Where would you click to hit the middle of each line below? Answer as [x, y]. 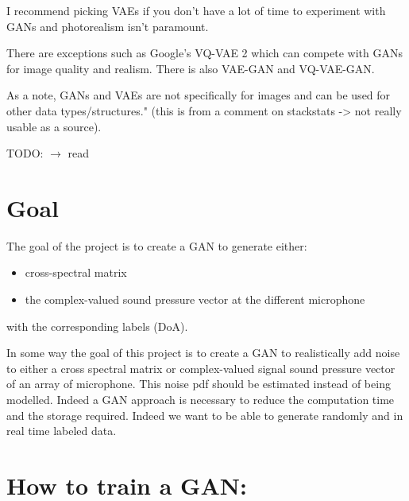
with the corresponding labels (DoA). [97, 326]
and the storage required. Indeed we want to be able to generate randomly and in [205, 415]
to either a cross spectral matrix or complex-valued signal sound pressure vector [201, 368]
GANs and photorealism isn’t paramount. [108, 26]
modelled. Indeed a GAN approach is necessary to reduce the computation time [201, 400]
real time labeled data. [62, 431]
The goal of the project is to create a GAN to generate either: [157, 245]
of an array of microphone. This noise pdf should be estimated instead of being [199, 384]
